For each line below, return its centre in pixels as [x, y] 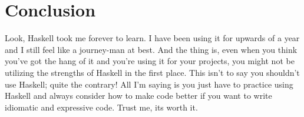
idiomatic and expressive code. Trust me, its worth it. [101, 107]
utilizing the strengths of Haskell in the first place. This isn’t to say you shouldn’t [152, 72]
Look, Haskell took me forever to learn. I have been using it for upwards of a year [152, 38]
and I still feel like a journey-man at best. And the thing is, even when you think [151, 49]
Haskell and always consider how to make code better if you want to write [138, 96]
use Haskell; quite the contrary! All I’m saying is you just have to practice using [149, 84]
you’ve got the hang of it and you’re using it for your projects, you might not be [150, 61]
